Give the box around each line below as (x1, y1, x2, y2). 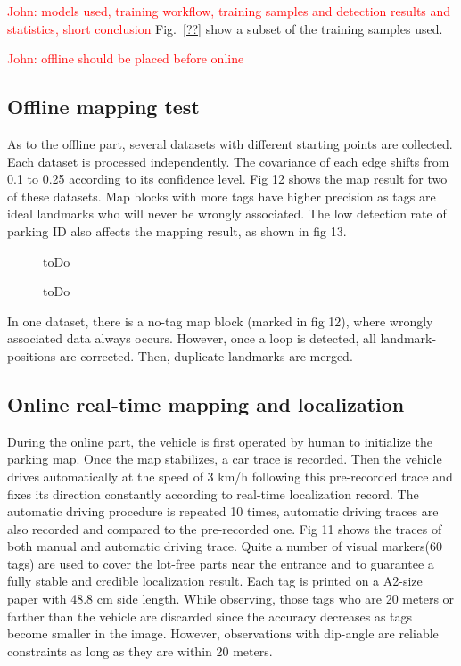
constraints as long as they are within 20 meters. (7, 641, 273, 660)
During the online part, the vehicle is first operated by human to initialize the (7, 432, 432, 450)
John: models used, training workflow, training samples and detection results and (7, 2, 451, 20)
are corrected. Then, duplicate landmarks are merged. (59, 346, 353, 365)
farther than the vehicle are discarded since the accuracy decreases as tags (7, 606, 413, 625)
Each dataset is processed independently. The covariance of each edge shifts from (7, 152, 449, 170)
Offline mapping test (7, 93, 200, 120)
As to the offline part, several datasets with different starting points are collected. (7, 134, 453, 152)
